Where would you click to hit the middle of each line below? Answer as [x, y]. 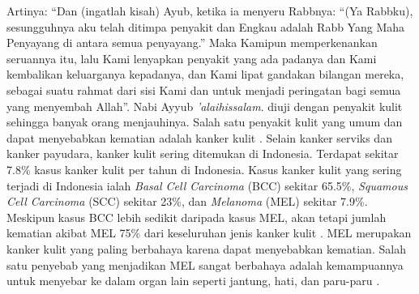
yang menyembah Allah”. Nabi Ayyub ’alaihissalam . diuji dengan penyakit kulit [205, 106]
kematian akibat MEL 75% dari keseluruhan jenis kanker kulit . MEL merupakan [209, 233]
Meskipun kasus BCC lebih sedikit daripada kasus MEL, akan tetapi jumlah [197, 217]
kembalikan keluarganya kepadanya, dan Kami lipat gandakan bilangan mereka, [205, 74]
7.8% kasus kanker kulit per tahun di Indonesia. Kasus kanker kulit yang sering [204, 169]
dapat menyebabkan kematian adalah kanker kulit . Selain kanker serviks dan [199, 137]
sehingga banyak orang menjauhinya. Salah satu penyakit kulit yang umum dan [205, 122]
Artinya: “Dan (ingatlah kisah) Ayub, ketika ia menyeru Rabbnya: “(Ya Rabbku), [210, 11]
